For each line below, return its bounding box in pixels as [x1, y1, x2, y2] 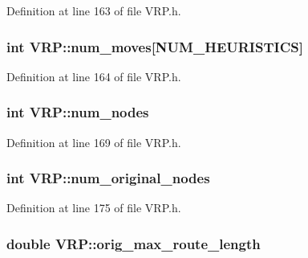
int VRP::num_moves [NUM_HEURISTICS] [6, 36, 303, 56]
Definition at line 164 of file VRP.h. [6, 68, 181, 84]
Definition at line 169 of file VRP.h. [6, 133, 181, 150]
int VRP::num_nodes [6, 102, 149, 122]
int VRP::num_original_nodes [6, 168, 210, 188]
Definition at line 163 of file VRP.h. [6, 2, 181, 18]
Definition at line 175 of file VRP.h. [6, 199, 181, 216]
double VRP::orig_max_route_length [6, 233, 261, 253]
